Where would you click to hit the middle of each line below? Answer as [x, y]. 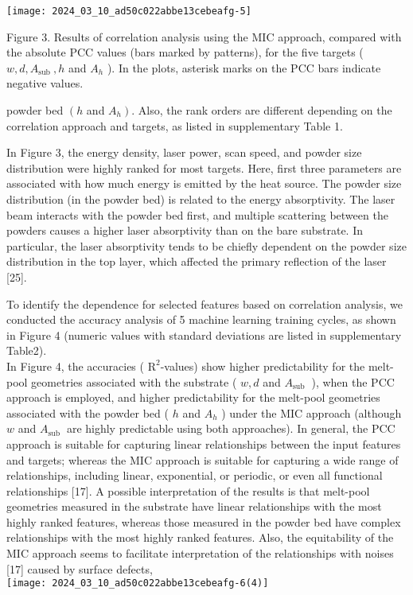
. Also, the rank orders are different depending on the [262, 110]
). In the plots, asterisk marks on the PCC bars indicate [244, 67]
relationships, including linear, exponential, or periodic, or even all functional [195, 475]
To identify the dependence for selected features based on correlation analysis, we [205, 303]
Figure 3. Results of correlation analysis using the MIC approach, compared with [204, 36]
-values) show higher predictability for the [263, 366]
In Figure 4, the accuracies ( [75, 366]
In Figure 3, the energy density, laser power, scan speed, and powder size [184, 152]
